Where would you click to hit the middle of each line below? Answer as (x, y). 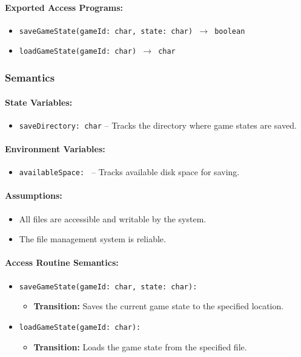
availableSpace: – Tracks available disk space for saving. (129, 172)
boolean (230, 31)
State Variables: (39, 102)
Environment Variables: (55, 149)
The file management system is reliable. (92, 239)
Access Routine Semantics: (62, 262)
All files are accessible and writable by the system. (113, 218)
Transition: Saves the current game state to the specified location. (159, 306)
